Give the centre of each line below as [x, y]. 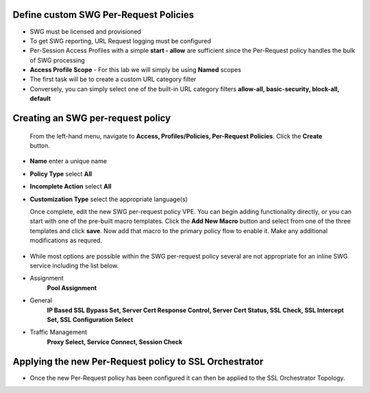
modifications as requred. [66, 241]
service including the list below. [74, 265]
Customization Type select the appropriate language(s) [109, 199]
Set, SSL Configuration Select [90, 320]
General [41, 300]
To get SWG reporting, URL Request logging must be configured [121, 40]
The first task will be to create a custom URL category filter [113, 80]
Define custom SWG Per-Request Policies [103, 15]
